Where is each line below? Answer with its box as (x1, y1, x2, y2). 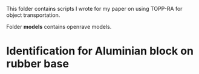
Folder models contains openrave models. (6, 23, 112, 30)
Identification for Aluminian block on (6, 45, 194, 58)
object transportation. (6, 11, 60, 19)
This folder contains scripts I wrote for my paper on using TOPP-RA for (6, 5, 183, 12)
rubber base (6, 57, 70, 71)
